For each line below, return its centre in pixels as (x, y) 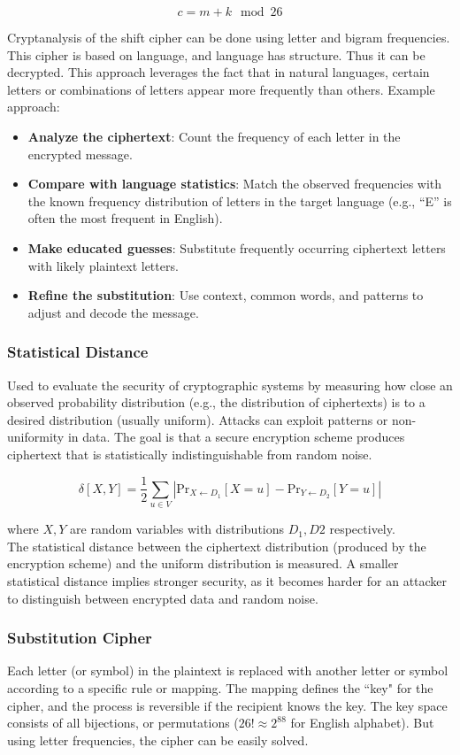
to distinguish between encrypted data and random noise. (163, 598)
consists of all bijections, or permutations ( (123, 723)
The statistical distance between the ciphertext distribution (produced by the (217, 546)
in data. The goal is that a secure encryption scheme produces (236, 437)
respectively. (362, 529)
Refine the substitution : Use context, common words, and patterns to (226, 295)
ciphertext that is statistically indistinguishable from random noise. (190, 454)
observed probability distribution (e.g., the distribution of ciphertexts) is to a (216, 402)
